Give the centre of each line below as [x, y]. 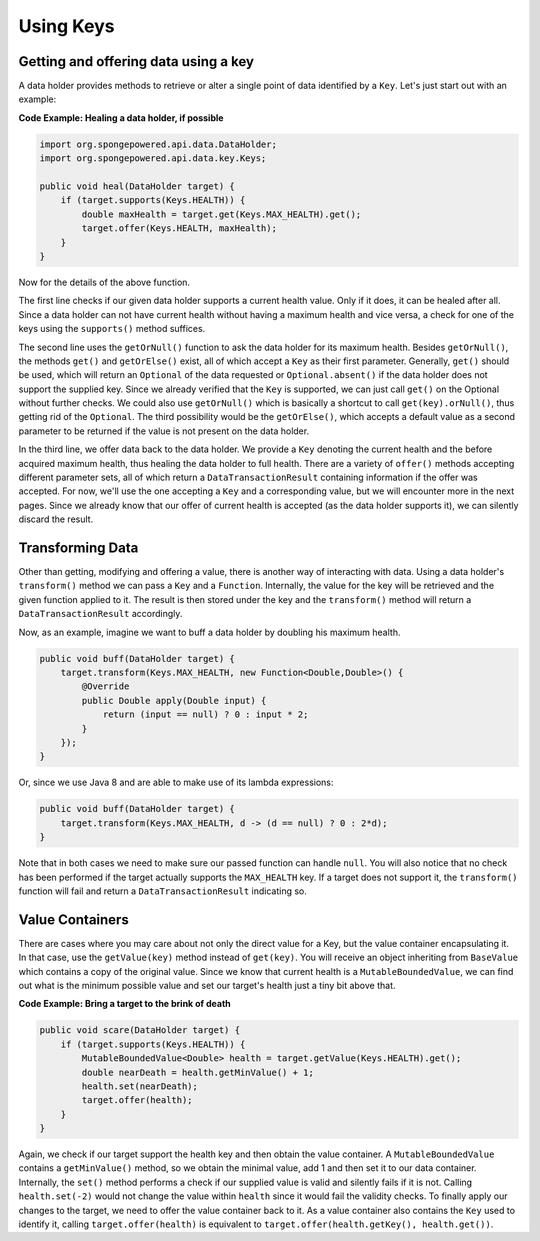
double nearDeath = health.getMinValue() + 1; [197, 1072]
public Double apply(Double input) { [174, 700]
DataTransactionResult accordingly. [100, 614]
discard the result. [56, 519]
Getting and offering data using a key [136, 61]
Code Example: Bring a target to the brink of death [125, 1004]
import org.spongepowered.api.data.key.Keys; [153, 158]
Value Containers [73, 919]
